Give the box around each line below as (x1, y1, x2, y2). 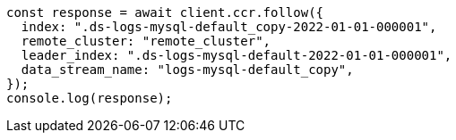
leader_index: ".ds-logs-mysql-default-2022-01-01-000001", (21, 48, 452, 62)
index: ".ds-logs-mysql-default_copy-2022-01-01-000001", (21, 20, 437, 34)
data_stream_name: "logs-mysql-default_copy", (21, 62, 354, 77)
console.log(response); (6, 91, 173, 105)
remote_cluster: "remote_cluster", (21, 34, 271, 48)
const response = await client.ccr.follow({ (6, 5, 324, 20)
